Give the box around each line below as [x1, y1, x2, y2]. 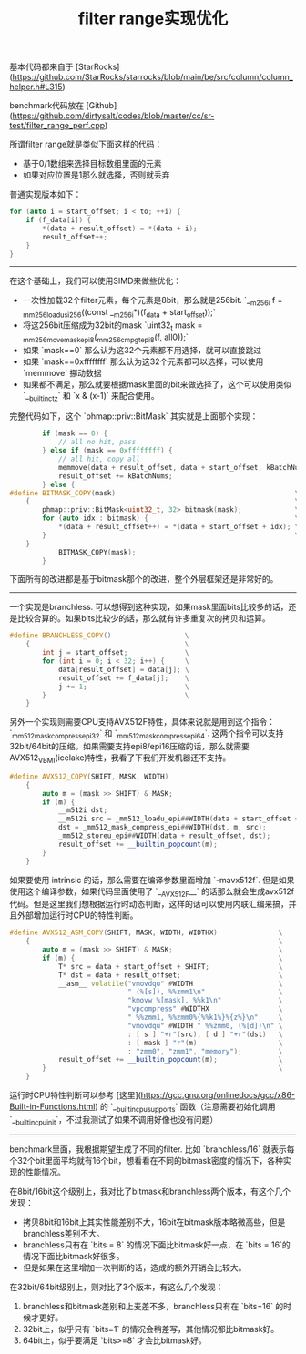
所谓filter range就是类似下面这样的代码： [9, 138, 163, 150]
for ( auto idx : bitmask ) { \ [42, 514, 300, 524]
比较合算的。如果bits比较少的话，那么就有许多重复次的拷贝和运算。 [16, 613, 270, 624]
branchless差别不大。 [22, 1227, 105, 1238]
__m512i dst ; [57, 806, 107, 815]
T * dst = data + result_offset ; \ [57, 971, 283, 980]
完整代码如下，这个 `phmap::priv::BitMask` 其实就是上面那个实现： [9, 411, 259, 422]
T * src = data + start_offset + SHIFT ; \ [57, 962, 283, 971]
